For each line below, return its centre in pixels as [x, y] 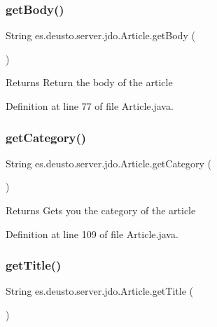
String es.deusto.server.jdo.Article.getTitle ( [99, 291]
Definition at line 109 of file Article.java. [92, 234]
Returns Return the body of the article [89, 82]
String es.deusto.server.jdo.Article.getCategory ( [109, 163]
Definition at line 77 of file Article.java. [90, 106]
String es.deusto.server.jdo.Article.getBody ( [100, 35]
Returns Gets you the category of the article [101, 210]
